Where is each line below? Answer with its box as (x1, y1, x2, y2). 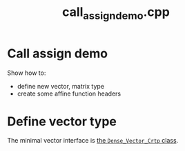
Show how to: (7, 69, 46, 77)
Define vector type (7, 114, 117, 129)
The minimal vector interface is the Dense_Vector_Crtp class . (7, 136, 179, 145)
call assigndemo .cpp (61, 4, 171, 22)
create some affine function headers (17, 89, 121, 98)
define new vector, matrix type (17, 82, 105, 90)
